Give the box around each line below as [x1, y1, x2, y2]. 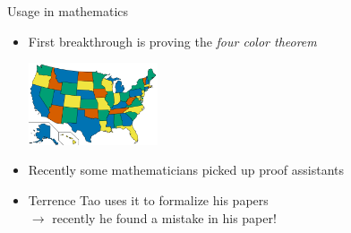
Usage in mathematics [7, 2, 129, 20]
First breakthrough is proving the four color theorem [28, 31, 317, 50]
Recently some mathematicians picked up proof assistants [28, 160, 345, 179]
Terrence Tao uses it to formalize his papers [28, 191, 269, 210]
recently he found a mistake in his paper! [52, 208, 277, 227]
